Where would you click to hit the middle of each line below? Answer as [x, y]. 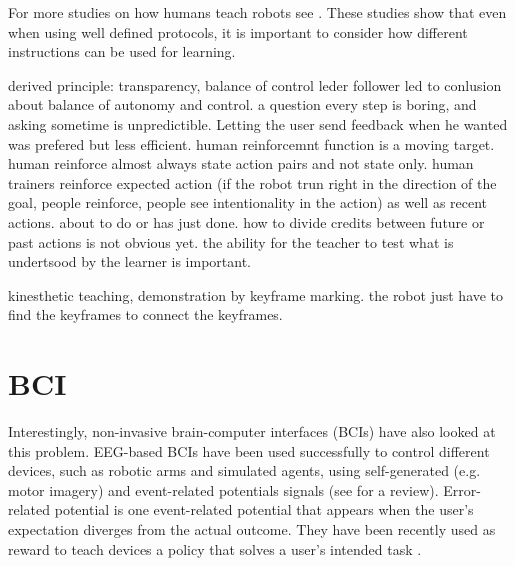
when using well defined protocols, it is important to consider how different [238, 31]
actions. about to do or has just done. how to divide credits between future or [246, 221]
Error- [462, 489]
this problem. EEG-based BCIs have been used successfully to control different [249, 450]
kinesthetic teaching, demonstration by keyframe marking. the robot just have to [256, 294]
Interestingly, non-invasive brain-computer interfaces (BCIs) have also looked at [252, 431]
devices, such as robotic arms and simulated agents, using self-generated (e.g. [244, 470]
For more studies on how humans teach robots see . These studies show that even [257, 12]
